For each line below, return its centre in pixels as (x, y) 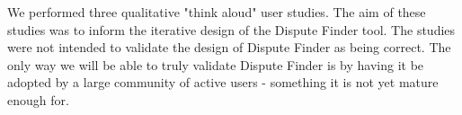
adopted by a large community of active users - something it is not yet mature (223, 82)
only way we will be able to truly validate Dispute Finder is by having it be (216, 64)
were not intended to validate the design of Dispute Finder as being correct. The (229, 47)
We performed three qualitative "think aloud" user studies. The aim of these (217, 12)
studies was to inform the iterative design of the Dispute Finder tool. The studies (231, 29)
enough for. (38, 99)
